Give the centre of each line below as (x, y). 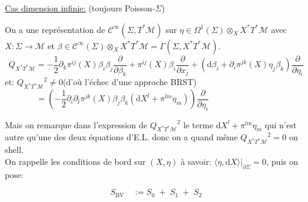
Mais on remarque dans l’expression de (76, 124)
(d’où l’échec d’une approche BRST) (130, 82)
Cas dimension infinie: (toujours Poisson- (80, 8)
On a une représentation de (55, 29)
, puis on (282, 161)
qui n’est (281, 124)
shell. (14, 150)
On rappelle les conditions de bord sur (75, 161)
